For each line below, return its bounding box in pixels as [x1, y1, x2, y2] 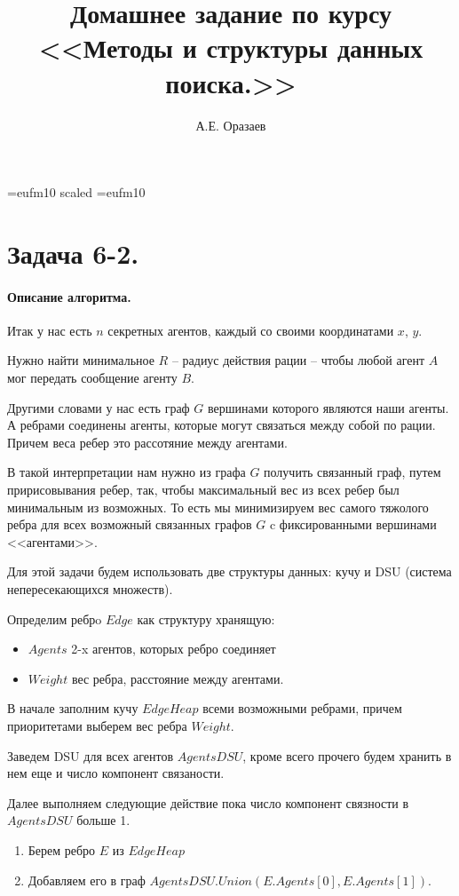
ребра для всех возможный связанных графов [7, 515, 252, 534]
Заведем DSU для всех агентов [7, 746, 174, 765]
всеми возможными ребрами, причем [202, 699, 402, 718]
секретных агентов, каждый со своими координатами [107, 321, 394, 339]
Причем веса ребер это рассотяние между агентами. [7, 432, 288, 451]
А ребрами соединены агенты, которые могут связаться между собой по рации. [7, 416, 436, 434]
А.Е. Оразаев [195, 115, 266, 134]
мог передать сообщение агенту [7, 369, 178, 387]
